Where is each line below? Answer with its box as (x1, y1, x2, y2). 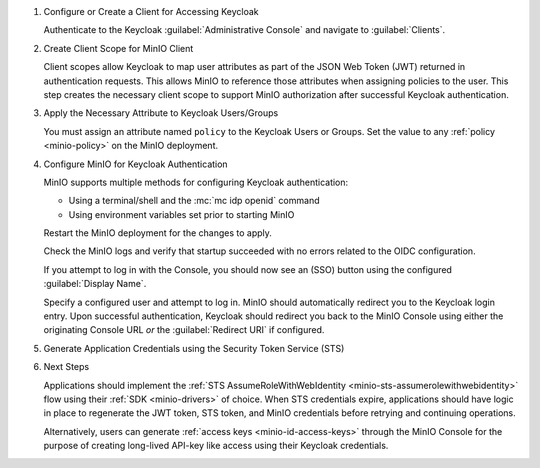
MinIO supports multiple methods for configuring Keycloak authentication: (43, 176, 349, 188)
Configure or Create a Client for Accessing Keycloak (43, 6, 259, 17)
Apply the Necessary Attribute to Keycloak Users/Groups (43, 107, 279, 119)
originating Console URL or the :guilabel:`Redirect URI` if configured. (43, 324, 325, 336)
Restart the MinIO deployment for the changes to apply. (43, 227, 272, 239)
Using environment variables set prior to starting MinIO (68, 208, 295, 220)
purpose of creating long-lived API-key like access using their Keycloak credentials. (43, 440, 389, 452)
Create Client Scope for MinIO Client (43, 42, 194, 54)
